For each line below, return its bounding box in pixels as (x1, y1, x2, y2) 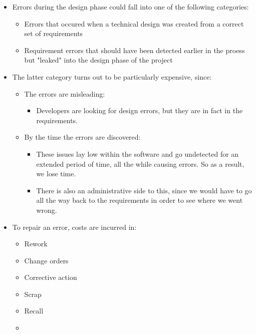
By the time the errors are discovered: (24, 132, 141, 142)
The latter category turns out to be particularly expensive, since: (12, 71, 212, 82)
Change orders (24, 255, 69, 265)
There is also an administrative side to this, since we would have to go (36, 185, 252, 195)
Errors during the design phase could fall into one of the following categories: (12, 2, 249, 12)
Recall (24, 305, 44, 316)
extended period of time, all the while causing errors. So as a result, (36, 158, 244, 169)
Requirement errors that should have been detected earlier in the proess (24, 45, 245, 55)
